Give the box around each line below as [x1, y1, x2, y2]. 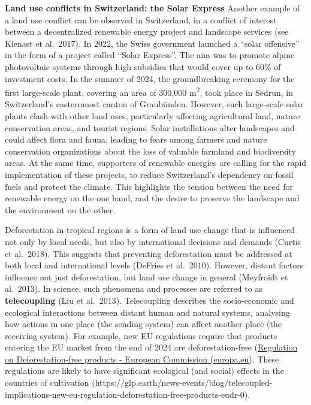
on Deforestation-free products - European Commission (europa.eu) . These [5, 352, 279, 365]
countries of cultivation [5, 376, 89, 389]
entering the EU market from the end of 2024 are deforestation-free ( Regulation [5, 341, 298, 353]
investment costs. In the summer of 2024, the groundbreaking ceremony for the [5, 72, 295, 84]
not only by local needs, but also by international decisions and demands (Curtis [5, 235, 301, 247]
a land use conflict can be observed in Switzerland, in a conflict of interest [5, 13, 277, 26]
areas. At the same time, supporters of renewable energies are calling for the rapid [5, 156, 307, 169]
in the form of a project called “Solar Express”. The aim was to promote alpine [5, 49, 295, 61]
